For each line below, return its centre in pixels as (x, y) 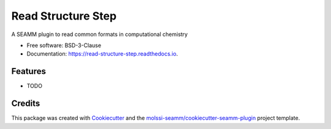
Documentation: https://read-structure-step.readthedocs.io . (102, 54)
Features (29, 71)
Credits (26, 104)
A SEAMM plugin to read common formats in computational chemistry (100, 34)
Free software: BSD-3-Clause (64, 45)
